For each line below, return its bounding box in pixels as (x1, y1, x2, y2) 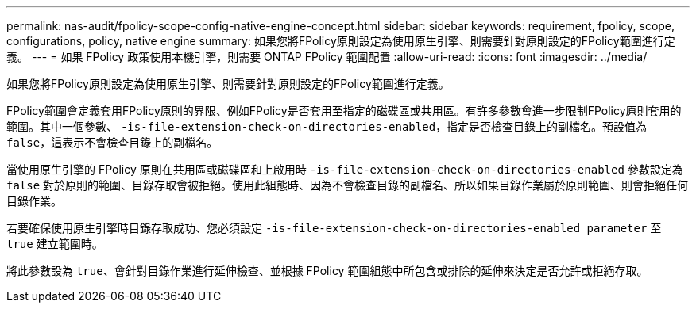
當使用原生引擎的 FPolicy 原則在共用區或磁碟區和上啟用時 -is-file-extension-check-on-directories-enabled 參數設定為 (6, 162, 683, 176)
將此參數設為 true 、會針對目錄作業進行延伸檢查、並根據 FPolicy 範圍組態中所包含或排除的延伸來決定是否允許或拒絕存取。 (6, 264, 648, 277)
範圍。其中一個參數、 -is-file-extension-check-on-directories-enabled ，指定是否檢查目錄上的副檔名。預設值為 (6, 120, 648, 133)
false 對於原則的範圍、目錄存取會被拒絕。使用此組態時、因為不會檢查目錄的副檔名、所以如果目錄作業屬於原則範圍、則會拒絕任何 (6, 178, 689, 192)
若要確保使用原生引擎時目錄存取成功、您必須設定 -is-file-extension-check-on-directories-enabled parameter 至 (6, 221, 662, 235)
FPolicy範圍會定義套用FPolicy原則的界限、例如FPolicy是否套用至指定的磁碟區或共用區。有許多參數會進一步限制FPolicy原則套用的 (6, 104, 682, 117)
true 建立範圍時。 (6, 237, 103, 250)
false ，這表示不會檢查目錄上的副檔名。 (6, 135, 218, 149)
